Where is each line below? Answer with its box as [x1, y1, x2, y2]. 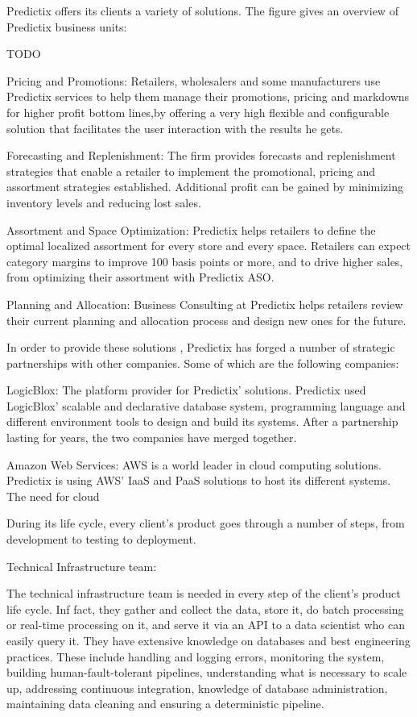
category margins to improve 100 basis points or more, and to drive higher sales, [6, 252, 403, 269]
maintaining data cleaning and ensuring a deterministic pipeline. [6, 695, 324, 712]
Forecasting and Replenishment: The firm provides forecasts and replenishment [6, 147, 396, 164]
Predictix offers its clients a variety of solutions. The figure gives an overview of [6, 2, 398, 19]
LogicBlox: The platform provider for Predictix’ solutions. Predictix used [6, 381, 366, 398]
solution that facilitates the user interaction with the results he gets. [6, 119, 344, 136]
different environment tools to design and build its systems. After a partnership [6, 413, 398, 430]
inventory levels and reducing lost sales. [6, 194, 201, 211]
